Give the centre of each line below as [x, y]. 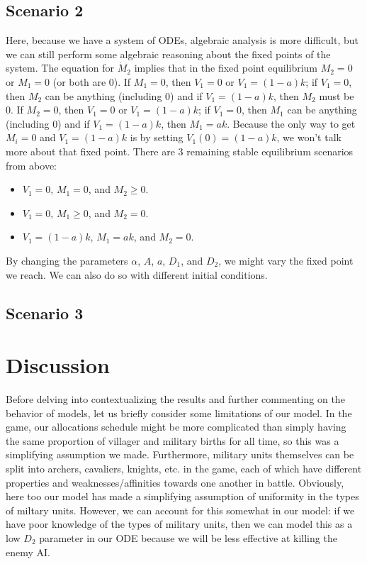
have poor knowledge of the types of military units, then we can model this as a [179, 524]
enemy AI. [28, 552]
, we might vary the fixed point [286, 260]
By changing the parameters [67, 260]
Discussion [58, 365]
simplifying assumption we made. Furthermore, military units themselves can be [180, 454]
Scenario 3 [45, 313]
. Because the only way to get [291, 123]
